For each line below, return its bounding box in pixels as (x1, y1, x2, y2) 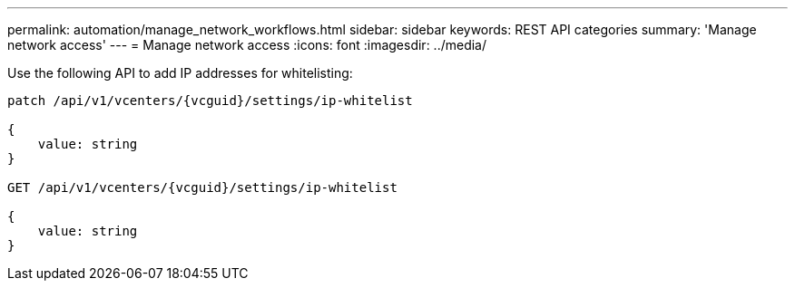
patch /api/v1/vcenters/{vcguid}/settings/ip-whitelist (7, 93, 413, 108)
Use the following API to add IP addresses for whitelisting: (7, 65, 353, 81)
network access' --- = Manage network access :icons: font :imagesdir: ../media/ (7, 37, 487, 53)
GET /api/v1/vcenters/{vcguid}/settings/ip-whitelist (7, 180, 397, 195)
